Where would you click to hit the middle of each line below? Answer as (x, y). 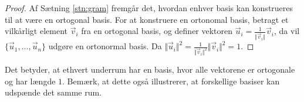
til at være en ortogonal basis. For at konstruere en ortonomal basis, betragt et (147, 19)
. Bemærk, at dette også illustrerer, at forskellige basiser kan (171, 81)
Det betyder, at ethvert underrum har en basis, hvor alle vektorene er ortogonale (150, 69)
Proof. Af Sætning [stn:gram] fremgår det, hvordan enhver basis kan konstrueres (149, 8)
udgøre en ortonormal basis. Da (105, 46)
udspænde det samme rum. (53, 92)
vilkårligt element (36, 31)
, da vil (287, 31)
